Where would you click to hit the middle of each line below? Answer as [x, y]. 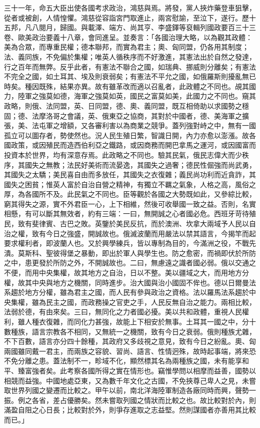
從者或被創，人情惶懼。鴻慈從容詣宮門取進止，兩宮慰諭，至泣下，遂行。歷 [126, 17]
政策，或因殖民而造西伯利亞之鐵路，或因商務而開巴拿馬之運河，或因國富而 [133, 145]
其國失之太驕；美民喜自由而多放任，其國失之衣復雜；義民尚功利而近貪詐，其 [130, 174]
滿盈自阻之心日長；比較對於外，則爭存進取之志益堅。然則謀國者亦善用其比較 [130, 410]
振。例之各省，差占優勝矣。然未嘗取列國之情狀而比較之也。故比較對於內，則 [130, 400]
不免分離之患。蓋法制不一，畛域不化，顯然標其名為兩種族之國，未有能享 [123, 361]
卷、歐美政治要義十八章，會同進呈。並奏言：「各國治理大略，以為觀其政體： [128, 37]
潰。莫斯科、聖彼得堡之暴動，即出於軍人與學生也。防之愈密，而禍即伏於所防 [130, 253]
